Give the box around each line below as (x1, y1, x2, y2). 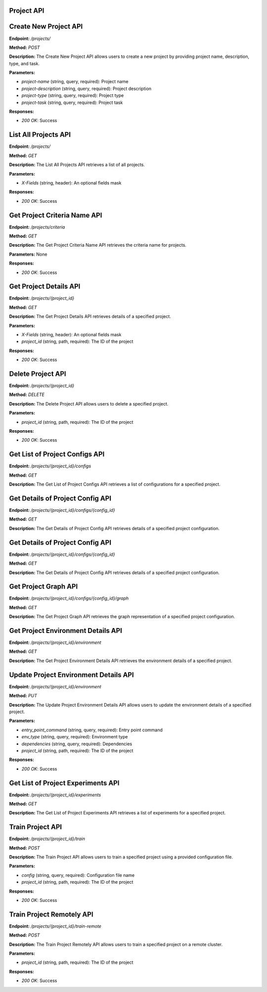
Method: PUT (9, 693, 37, 699)
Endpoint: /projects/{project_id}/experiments (9, 792, 101, 798)
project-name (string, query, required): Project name (21, 79, 129, 85)
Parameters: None (9, 251, 47, 257)
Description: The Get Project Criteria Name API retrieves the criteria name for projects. (9, 242, 186, 248)
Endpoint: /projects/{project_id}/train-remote (9, 923, 101, 929)
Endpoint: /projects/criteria (9, 224, 65, 230)
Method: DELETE (9, 392, 44, 398)
